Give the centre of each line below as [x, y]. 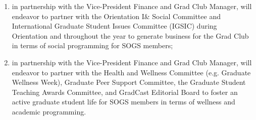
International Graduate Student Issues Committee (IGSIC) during [114, 26]
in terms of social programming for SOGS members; [92, 45]
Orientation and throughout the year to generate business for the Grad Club [130, 35]
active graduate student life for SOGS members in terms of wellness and [123, 102]
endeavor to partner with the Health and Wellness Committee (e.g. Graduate [131, 72]
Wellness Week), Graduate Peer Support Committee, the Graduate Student [129, 82]
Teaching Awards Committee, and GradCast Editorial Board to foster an [125, 92]
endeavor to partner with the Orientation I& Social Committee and [116, 16]
